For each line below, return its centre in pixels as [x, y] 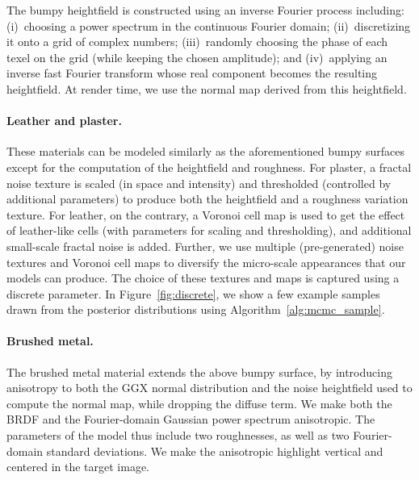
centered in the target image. [78, 467]
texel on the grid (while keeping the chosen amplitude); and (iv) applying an [197, 57]
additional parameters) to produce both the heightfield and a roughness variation [207, 199]
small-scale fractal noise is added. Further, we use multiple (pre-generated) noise [205, 246]
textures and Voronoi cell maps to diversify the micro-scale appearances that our [206, 262]
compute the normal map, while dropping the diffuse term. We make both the [199, 403]
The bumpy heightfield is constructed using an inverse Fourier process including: [205, 10]
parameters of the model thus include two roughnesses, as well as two [178, 435]
